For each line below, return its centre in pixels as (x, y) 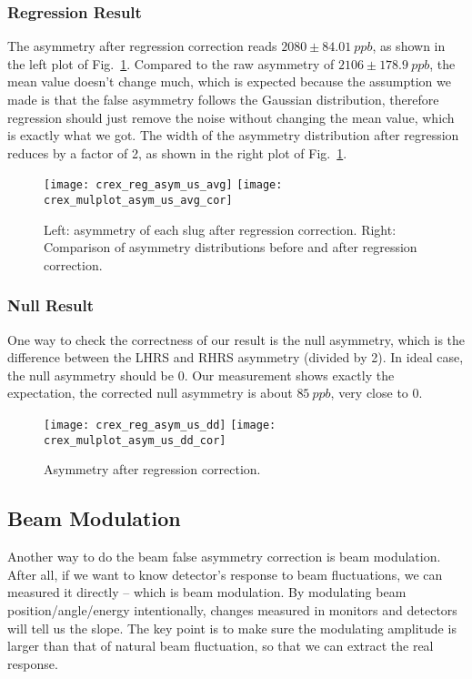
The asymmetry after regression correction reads (142, 46)
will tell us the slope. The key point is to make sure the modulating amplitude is (232, 628)
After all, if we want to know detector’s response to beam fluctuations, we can (225, 574)
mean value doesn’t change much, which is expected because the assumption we (229, 81)
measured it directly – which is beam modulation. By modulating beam (207, 592)
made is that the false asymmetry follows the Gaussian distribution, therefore (223, 99)
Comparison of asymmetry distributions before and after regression (231, 247)
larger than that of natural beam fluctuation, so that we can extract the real (221, 646)
